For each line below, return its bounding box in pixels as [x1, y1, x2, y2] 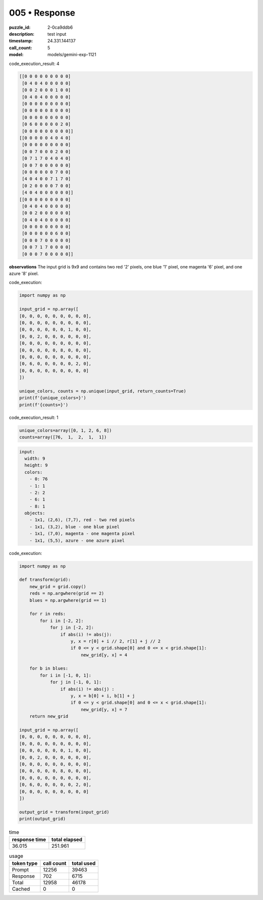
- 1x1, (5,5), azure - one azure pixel [29, 537, 125, 543]
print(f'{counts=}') [19, 402, 68, 408]
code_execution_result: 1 [9, 414, 58, 420]
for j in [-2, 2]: [50, 625, 94, 631]
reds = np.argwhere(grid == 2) [29, 591, 104, 596]
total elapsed [51, 836, 82, 843]
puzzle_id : [9, 24, 31, 30]
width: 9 [24, 455, 45, 461]
